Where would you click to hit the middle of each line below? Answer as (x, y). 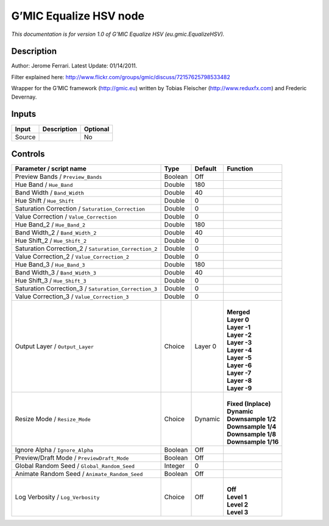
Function (240, 169)
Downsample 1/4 (252, 427)
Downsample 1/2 (252, 419)
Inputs (24, 114)
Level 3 (238, 513)
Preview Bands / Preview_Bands (58, 177)
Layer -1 (239, 328)
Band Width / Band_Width (50, 193)
